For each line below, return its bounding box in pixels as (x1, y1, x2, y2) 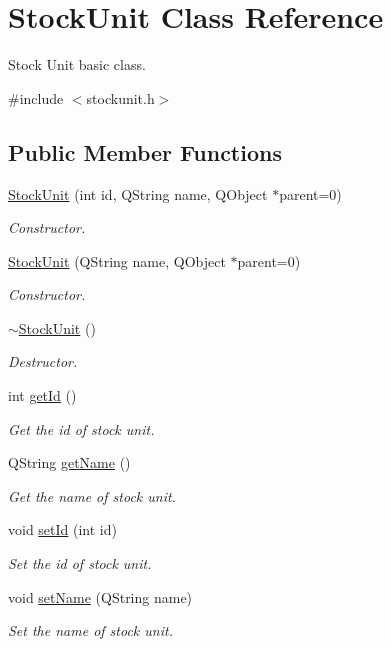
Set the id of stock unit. (8, 553, 152, 574)
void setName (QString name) (8, 586, 193, 607)
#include (8, 87, 64, 108)
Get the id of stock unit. (8, 418, 155, 439)
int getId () (8, 385, 77, 406)
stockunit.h (86, 87, 155, 108)
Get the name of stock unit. (8, 485, 176, 506)
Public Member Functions (8, 136, 282, 167)
